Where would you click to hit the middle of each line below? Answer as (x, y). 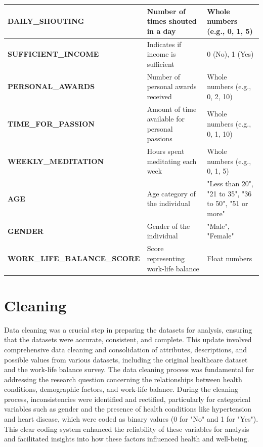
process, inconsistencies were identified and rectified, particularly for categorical (127, 399)
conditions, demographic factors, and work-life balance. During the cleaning (121, 389)
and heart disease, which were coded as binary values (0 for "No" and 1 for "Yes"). (131, 419)
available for (166, 119)
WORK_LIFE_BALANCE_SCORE (74, 258)
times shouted (172, 21)
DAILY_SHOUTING (46, 21)
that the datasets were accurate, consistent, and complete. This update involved (128, 339)
